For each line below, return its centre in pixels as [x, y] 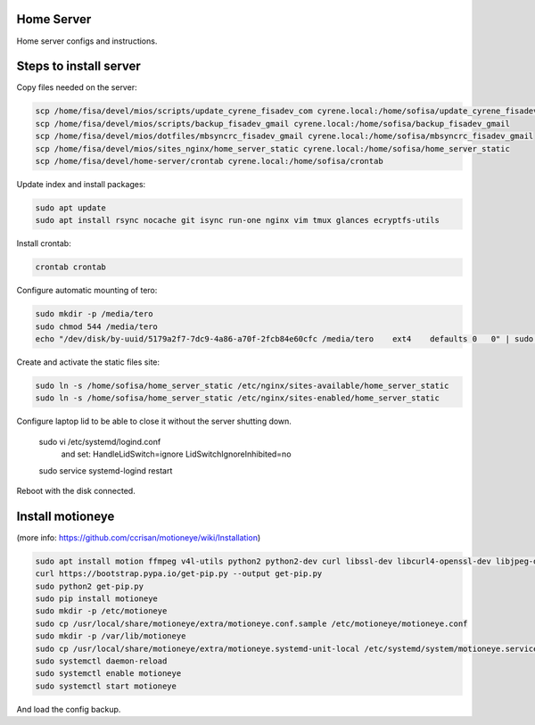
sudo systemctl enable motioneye [108, 674]
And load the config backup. [69, 709]
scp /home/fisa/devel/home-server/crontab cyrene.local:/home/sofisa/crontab [209, 161]
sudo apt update [71, 208]
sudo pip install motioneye [96, 599]
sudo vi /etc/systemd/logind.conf [100, 441]
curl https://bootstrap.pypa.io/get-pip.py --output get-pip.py [179, 574]
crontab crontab [71, 267]
